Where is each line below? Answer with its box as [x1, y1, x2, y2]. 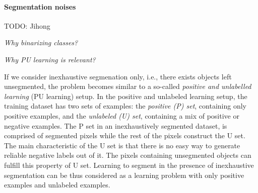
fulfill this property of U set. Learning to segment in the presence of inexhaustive [4, 159, 254, 170]
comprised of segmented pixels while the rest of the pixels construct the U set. [4, 130, 245, 141]
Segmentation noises [4, 1, 76, 12]
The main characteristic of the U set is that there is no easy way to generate [4, 140, 240, 150]
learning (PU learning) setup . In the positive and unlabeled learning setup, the [4, 90, 247, 101]
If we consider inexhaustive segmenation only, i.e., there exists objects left [4, 71, 232, 81]
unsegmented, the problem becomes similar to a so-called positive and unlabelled [4, 81, 251, 91]
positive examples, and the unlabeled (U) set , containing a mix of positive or [4, 110, 239, 121]
